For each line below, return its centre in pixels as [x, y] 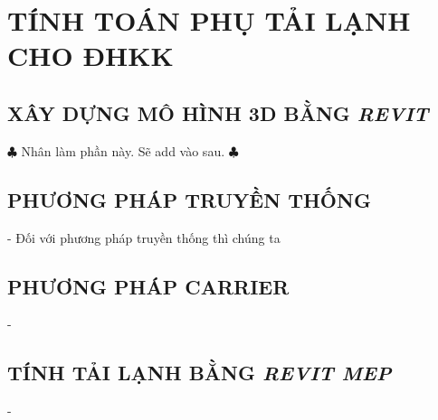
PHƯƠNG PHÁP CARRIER [148, 286]
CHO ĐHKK [90, 56]
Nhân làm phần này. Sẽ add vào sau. [123, 150]
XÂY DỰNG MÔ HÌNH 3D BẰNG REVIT [218, 112]
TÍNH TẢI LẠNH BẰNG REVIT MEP [200, 373]
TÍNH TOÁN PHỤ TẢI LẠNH [209, 20]
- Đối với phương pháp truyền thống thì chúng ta [144, 237]
